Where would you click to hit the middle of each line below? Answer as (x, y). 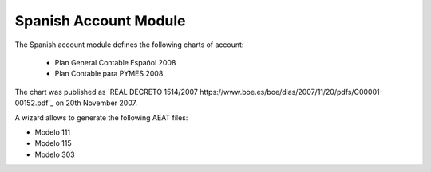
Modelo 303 (55, 154)
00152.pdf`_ (34, 103)
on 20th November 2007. (97, 103)
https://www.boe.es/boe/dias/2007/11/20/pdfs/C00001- (291, 92)
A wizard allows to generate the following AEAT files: (101, 117)
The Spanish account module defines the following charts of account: (129, 45)
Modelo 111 (53, 132)
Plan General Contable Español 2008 (115, 62)
